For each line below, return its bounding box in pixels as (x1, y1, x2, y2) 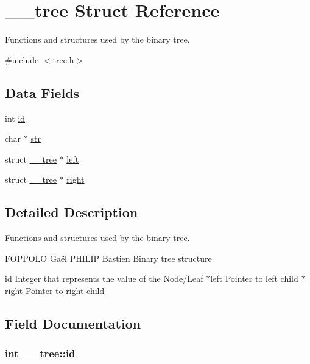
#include (5, 53, 39, 66)
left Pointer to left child (210, 272, 298, 285)
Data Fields (5, 83, 80, 102)
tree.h (52, 53, 74, 66)
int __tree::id (5, 346, 76, 361)
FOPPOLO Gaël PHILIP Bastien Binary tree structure (5, 251, 212, 264)
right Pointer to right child (5, 284, 105, 296)
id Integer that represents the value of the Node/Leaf (5, 272, 203, 285)
